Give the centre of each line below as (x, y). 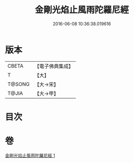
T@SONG (19, 84)
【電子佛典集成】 (54, 66)
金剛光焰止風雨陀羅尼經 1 (30, 155)
